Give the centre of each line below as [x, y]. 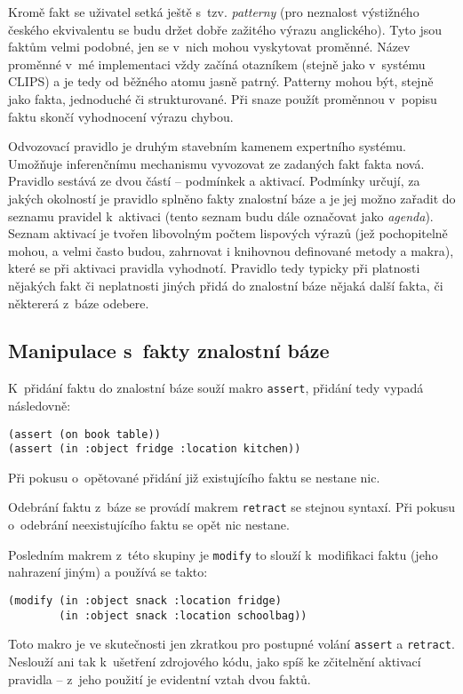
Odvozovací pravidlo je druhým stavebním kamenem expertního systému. [207, 146]
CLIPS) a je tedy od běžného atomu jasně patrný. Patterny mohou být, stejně [221, 81]
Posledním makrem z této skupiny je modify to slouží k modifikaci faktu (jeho [223, 554]
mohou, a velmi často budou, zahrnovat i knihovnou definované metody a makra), [231, 250]
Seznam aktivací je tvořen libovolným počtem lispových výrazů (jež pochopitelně [228, 233]
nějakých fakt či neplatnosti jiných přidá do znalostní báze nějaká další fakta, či [226, 285]
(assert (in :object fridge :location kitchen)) [155, 449]
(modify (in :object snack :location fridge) [145, 600]
